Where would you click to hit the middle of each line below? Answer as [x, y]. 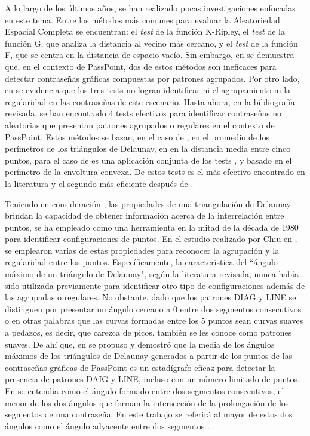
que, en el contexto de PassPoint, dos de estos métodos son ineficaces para [141, 66]
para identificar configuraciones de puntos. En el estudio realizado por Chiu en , [151, 239]
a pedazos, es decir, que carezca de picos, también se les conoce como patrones [148, 332]
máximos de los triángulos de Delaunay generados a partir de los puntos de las [149, 356]
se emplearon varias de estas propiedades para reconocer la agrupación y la [142, 250]
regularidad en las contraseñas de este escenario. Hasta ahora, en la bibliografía [150, 101]
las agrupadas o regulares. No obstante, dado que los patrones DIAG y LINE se [151, 297]
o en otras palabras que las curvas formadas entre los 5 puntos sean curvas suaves [154, 320]
